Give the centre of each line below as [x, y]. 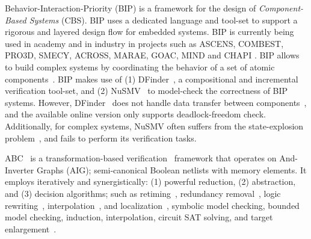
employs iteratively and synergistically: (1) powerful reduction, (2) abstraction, [150, 182]
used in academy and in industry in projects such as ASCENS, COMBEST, [144, 43]
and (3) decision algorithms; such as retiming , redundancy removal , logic [143, 193]
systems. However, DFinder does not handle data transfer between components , [156, 102]
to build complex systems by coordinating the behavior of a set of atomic [140, 67]
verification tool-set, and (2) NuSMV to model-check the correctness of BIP [146, 91]
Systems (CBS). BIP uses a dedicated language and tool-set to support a [163, 20]
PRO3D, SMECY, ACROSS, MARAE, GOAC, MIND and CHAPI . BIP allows [152, 55]
